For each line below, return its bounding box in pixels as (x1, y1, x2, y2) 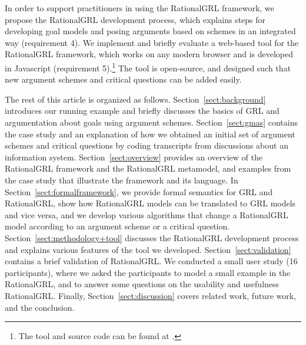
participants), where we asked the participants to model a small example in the (5, 266, 291, 278)
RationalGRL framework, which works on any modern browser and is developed (5, 48, 293, 60)
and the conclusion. (5, 301, 75, 313)
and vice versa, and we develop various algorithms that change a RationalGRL (5, 208, 288, 221)
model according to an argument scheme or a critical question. (5, 220, 230, 232)
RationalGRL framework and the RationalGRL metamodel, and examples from (5, 162, 291, 175)
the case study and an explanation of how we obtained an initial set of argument (5, 127, 295, 140)
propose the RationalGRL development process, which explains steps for (5, 13, 266, 25)
